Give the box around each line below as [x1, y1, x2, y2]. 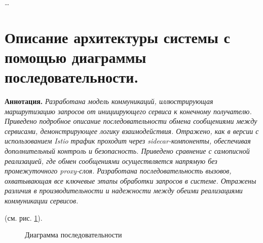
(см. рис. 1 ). [5, 212, 43, 223]
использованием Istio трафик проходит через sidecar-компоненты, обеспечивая [5, 135, 251, 146]
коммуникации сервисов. [5, 195, 79, 206]
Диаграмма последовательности [25, 229, 122, 240]
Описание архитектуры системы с [5, 26, 231, 47]
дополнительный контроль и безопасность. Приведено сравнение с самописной [5, 146, 250, 156]
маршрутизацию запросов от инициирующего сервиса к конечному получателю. [5, 106, 252, 116]
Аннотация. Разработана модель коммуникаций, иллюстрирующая [5, 96, 213, 107]
